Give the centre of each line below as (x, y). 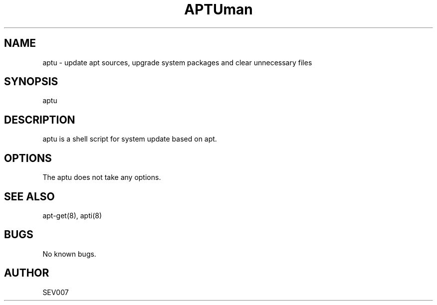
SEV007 (56, 292)
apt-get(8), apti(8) (72, 215)
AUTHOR (27, 273)
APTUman (218, 9)
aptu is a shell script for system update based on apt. (130, 139)
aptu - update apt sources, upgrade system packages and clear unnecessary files (177, 62)
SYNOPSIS (31, 82)
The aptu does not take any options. (102, 177)
